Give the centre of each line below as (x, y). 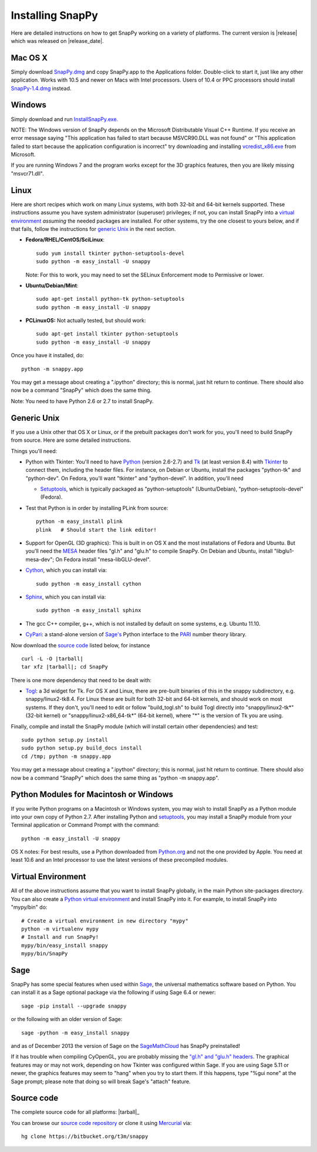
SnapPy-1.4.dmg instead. (41, 88)
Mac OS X (29, 58)
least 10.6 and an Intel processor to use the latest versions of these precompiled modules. (119, 860)
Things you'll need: (34, 451)
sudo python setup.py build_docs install (82, 748)
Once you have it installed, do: (48, 355)
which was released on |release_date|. (57, 41)
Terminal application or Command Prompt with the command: (85, 825)
